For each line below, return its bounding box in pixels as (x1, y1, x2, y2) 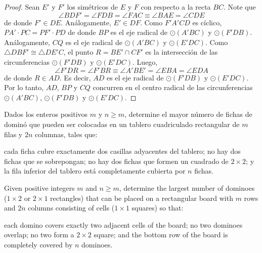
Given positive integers (4, 182, 75, 193)
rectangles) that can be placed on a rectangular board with (50, 192, 233, 203)
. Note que (223, 2, 256, 12)
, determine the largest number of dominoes (119, 182, 255, 193)
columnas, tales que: (34, 129, 98, 139)
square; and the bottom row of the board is (94, 229, 228, 240)
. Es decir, (59, 72, 91, 82)
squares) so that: (132, 202, 184, 213)
